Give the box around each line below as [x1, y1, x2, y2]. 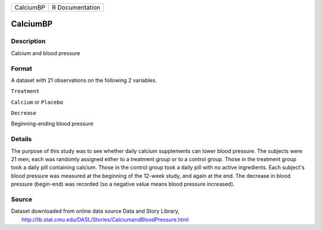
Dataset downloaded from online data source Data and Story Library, [11, 207, 180, 215]
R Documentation [51, 4, 100, 11]
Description [11, 37, 46, 46]
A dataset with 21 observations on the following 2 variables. [11, 76, 157, 84]
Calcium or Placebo [11, 98, 64, 106]
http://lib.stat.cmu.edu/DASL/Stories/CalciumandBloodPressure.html [21, 216, 189, 223]
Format [11, 64, 33, 72]
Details [11, 135, 32, 143]
